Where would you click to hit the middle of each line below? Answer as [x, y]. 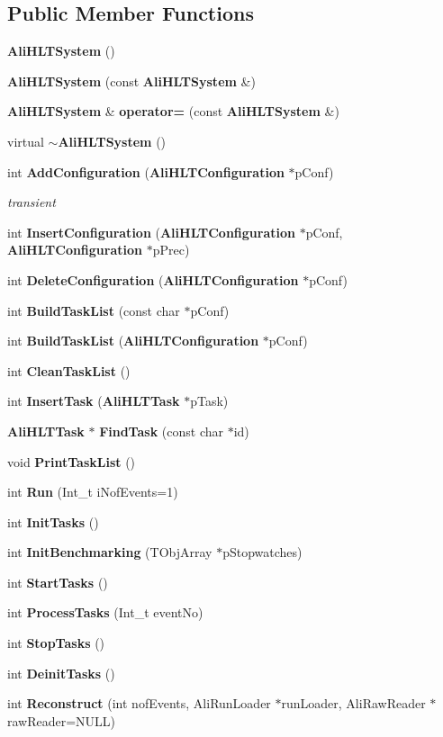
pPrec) [171, 250]
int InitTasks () [53, 521]
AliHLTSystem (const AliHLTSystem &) [131, 81]
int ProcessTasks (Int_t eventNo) [105, 612]
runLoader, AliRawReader [353, 703]
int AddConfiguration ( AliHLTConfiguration [146, 171]
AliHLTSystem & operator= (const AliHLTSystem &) [173, 111]
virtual [26, 141]
